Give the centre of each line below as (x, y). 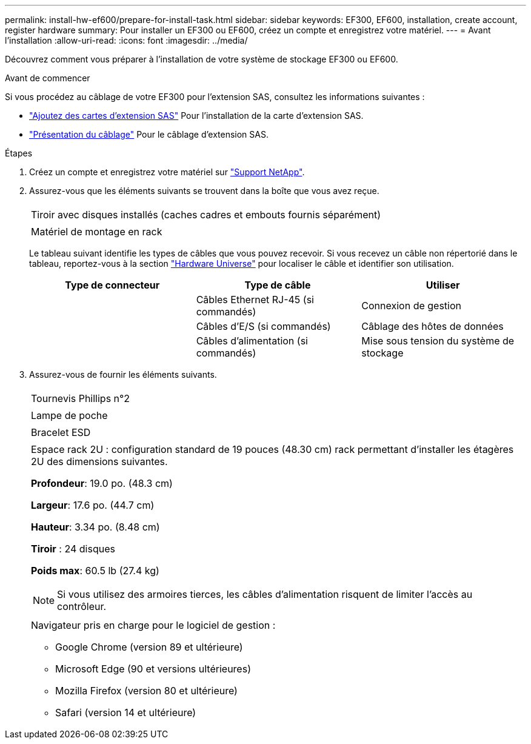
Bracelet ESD (61, 432)
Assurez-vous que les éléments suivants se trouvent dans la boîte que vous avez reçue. (204, 191)
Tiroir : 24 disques (73, 549)
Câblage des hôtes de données (432, 326)
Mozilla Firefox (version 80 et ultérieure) (146, 691)
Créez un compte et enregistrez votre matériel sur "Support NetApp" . (167, 172)
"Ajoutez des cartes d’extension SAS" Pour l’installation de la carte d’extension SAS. (196, 116)
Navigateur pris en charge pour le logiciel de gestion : (153, 625)
